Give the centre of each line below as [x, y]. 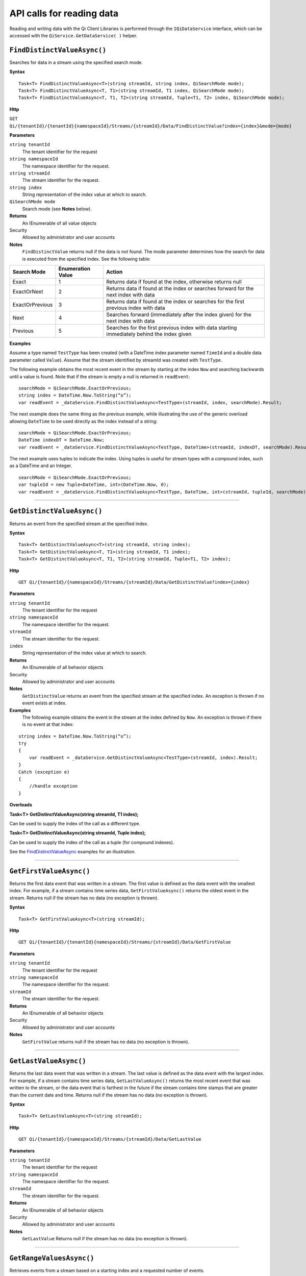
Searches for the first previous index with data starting [172, 328]
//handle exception [53, 786]
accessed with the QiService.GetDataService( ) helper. [73, 35]
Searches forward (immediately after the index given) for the [179, 315]
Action [114, 272]
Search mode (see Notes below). [57, 209]
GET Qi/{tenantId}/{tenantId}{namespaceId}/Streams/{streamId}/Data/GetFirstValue [125, 942]
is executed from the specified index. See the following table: [86, 259]
